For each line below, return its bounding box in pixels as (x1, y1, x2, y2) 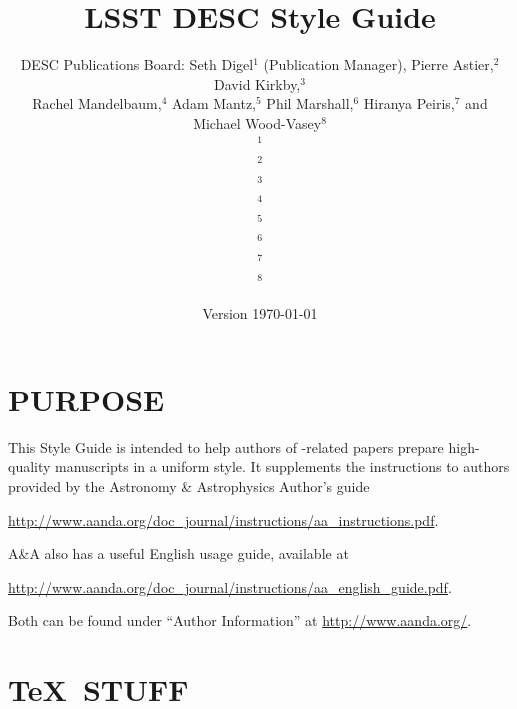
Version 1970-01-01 (202, 303, 318, 324)
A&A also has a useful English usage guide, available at (8, 543, 349, 564)
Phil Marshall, (266, 93, 354, 114)
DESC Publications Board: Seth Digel (20, 54, 254, 75)
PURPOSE (8, 378, 165, 419)
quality (8, 456, 51, 477)
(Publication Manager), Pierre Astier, (263, 54, 494, 75)
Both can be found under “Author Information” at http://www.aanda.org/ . (8, 610, 472, 631)
